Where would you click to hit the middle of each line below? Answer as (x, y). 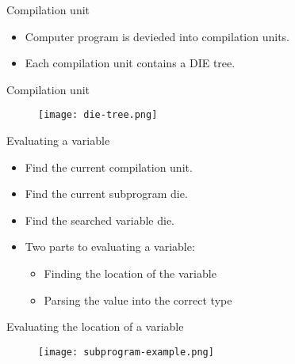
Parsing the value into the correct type (138, 300)
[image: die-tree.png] (98, 115)
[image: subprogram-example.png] (126, 352)
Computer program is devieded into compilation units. (157, 36)
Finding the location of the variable (130, 273)
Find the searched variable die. (100, 220)
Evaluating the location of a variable (95, 326)
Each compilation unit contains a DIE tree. (130, 63)
